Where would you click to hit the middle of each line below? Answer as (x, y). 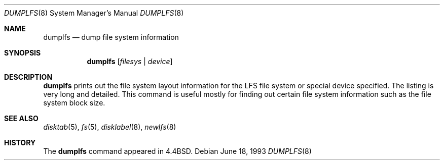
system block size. (74, 103)
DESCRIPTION (28, 77)
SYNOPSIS (23, 53)
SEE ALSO (21, 118)
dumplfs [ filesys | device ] (130, 61)
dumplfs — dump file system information (111, 37)
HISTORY (20, 143)
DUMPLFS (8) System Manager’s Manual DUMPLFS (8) (94, 13)
